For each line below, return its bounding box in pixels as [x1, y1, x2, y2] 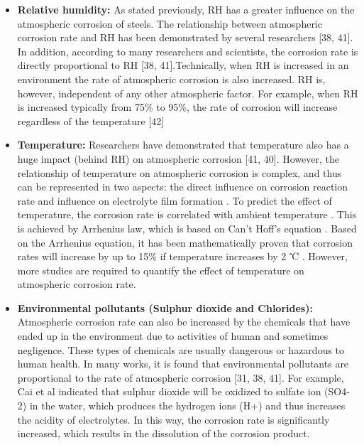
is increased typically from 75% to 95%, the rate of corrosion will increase [17, 100, 338, 114]
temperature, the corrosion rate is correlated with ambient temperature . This [17, 207, 357, 222]
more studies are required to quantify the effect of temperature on [17, 262, 304, 277]
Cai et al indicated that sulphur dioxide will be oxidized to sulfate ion [17, 384, 321, 399]
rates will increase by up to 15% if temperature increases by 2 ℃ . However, [17, 249, 348, 264]
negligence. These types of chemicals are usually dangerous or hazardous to [17, 342, 345, 357]
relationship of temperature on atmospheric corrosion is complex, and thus [17, 165, 342, 180]
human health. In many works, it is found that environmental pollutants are [17, 356, 349, 371]
